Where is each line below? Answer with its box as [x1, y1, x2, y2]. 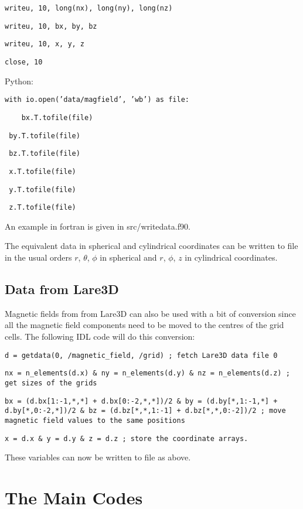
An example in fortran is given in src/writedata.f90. [5, 220, 190, 232]
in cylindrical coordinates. [185, 251, 278, 263]
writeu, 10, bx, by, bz [5, 22, 97, 30]
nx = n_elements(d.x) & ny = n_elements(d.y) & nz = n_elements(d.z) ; [5, 369, 290, 378]
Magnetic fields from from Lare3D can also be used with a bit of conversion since [5, 307, 296, 319]
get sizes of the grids [5, 378, 97, 387]
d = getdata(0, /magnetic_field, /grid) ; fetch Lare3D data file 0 [5, 351, 278, 360]
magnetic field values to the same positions [5, 416, 185, 425]
